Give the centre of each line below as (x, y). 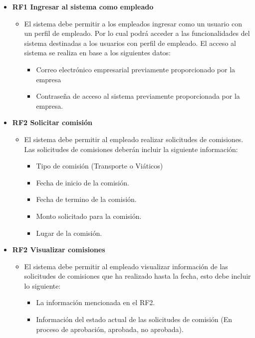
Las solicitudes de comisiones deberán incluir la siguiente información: (131, 149)
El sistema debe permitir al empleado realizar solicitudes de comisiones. (134, 139)
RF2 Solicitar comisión (52, 122)
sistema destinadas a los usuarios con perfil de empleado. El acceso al (130, 43)
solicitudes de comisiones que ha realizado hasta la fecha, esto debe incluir (137, 276)
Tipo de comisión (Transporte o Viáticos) (100, 166)
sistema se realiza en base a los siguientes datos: (98, 53)
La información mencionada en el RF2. (96, 302)
